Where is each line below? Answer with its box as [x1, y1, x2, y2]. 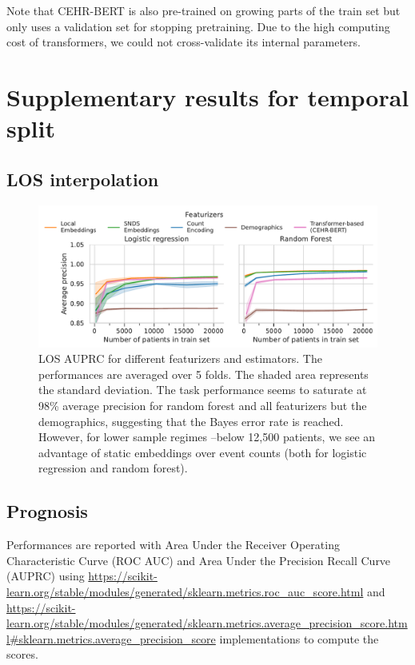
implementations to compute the [219, 630, 379, 647]
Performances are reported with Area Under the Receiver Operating [6, 536, 340, 553]
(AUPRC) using [6, 567, 85, 584]
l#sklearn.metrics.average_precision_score [6, 630, 216, 647]
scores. [6, 646, 38, 663]
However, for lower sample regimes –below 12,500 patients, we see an [38, 428, 376, 445]
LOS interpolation [6, 166, 159, 191]
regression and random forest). [38, 460, 188, 476]
